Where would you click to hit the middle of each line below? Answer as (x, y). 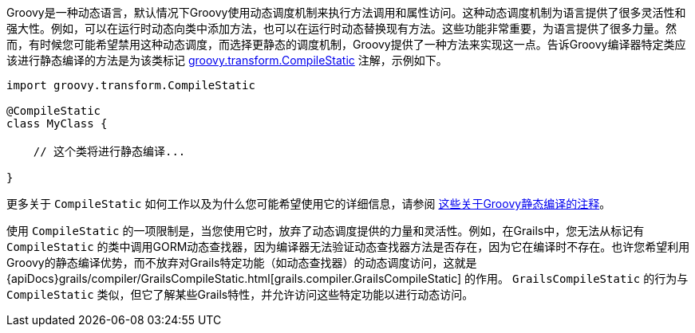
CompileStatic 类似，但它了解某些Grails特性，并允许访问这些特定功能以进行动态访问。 (240, 294)
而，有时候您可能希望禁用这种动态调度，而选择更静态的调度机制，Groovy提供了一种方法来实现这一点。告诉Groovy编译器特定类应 (346, 44)
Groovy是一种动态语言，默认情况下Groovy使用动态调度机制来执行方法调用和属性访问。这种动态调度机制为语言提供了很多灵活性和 (346, 12)
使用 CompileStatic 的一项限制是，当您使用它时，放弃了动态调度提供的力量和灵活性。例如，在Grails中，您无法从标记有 (326, 231)
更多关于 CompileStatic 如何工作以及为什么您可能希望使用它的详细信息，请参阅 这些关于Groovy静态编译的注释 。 (309, 204)
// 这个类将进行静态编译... (109, 151)
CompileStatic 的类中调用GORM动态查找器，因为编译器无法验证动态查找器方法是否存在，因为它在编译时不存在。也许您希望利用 (348, 247)
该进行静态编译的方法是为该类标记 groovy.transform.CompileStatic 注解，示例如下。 (227, 60)
